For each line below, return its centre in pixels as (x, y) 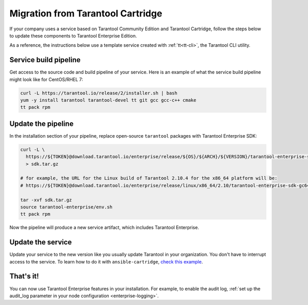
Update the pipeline (42, 123)
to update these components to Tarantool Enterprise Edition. (73, 35)
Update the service (41, 242)
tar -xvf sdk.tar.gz (46, 200)
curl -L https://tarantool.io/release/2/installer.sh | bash (99, 93)
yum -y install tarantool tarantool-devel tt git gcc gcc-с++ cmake (108, 100)
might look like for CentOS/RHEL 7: (46, 79)
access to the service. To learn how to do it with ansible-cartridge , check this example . (106, 261)
